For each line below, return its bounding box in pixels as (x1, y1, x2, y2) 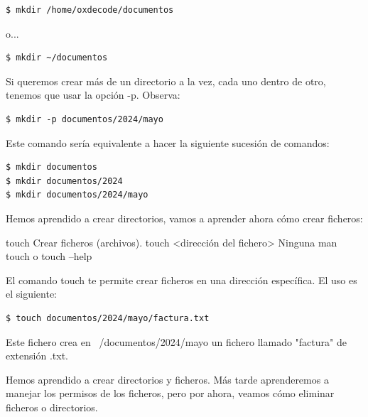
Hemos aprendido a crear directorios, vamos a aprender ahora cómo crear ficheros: (6, 210, 363, 225)
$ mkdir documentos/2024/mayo (6, 190, 148, 200)
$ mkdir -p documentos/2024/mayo (6, 114, 163, 124)
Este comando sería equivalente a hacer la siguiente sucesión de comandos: (6, 135, 330, 150)
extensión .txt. (6, 348, 68, 363)
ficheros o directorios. (6, 399, 98, 414)
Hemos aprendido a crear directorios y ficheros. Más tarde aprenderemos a (6, 372, 329, 386)
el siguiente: (6, 286, 58, 301)
